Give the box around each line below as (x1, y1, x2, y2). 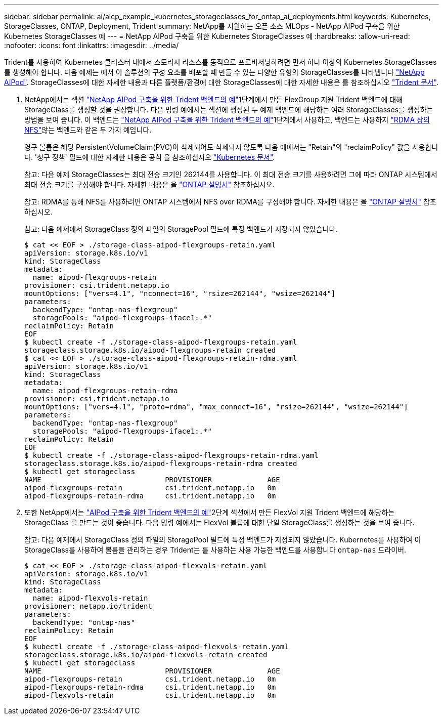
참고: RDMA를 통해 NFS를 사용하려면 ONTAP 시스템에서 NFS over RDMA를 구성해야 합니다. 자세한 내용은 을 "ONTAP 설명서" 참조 (24, 197, 436, 206)
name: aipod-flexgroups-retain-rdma (32, 387, 178, 395)
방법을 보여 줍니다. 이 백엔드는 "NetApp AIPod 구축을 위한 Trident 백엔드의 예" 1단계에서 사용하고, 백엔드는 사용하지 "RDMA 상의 (24, 115, 430, 124)
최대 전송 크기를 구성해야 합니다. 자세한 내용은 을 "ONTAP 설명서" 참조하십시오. (24, 180, 275, 189)
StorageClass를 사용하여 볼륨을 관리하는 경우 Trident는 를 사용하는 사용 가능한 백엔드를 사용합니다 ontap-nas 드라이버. (24, 545, 407, 554)
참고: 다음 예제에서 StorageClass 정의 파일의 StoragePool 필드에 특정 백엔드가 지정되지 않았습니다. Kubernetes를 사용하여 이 (24, 535, 421, 544)
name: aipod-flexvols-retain (32, 594, 148, 602)
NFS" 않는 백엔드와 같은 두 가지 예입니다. (24, 125, 152, 134)
